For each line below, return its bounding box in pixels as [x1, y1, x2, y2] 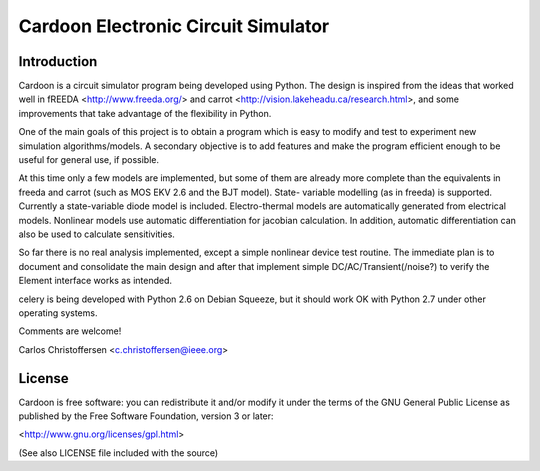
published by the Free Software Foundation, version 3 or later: [18, 410, 274, 422]
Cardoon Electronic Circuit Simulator [18, 15, 330, 37]
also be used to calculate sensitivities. [18, 228, 175, 240]
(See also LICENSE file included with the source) [18, 446, 219, 459]
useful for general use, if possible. [18, 154, 160, 166]
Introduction [18, 53, 98, 70]
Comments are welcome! [18, 325, 122, 337]
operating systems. [18, 306, 98, 319]
